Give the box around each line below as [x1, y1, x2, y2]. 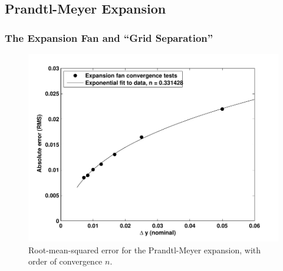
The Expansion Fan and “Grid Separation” [5, 30, 213, 45]
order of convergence [28, 255, 103, 267]
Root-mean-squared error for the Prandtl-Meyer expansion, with [28, 243, 261, 256]
